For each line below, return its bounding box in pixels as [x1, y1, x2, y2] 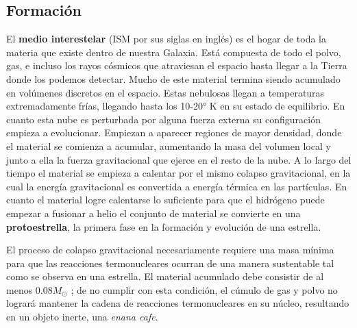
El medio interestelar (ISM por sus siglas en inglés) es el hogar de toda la [6, 31, 326, 46]
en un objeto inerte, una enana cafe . [6, 310, 158, 324]
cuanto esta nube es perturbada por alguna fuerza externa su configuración [6, 112, 321, 126]
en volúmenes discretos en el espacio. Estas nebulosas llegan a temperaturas [6, 85, 325, 99]
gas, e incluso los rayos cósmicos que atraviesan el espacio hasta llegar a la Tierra [6, 58, 347, 73]
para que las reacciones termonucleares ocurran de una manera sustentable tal [6, 255, 334, 270]
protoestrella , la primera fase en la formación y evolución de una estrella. [6, 219, 321, 234]
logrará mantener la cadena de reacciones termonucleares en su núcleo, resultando [6, 296, 349, 310]
